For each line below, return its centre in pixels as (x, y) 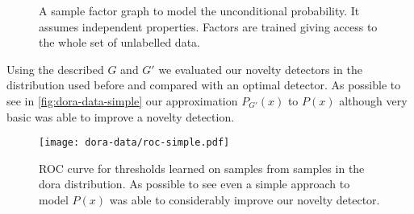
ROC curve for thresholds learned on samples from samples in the (202, 168)
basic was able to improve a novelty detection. (121, 116)
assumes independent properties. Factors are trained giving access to (208, 26)
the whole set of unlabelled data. (119, 42)
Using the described (55, 69)
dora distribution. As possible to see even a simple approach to (194, 184)
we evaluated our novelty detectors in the (260, 69)
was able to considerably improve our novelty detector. (245, 200)
